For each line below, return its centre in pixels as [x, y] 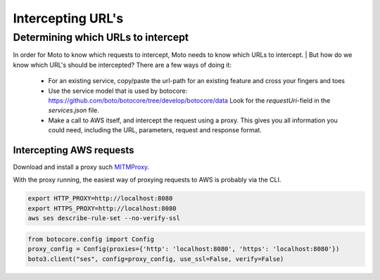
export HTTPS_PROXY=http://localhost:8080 [102, 208]
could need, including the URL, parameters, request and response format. [155, 130]
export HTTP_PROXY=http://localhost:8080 [100, 198]
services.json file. [74, 110]
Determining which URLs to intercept [101, 37]
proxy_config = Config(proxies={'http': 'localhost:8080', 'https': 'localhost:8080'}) [184, 249]
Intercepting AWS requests [74, 150]
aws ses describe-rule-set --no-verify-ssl [104, 218]
